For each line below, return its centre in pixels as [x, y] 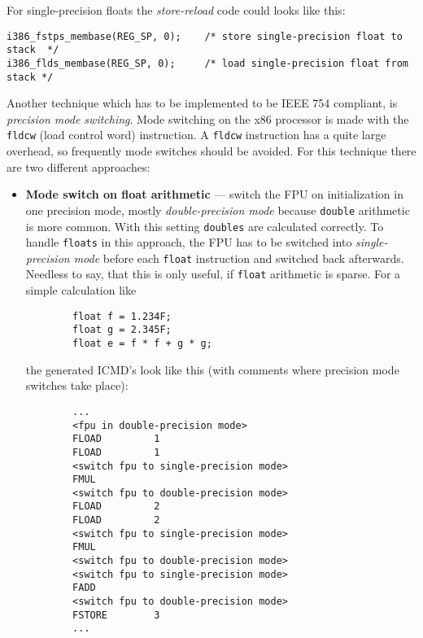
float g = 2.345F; [122, 330]
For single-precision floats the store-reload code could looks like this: [176, 10]
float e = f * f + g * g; [142, 344]
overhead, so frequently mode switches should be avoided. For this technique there [211, 151]
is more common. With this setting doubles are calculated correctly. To [205, 226]
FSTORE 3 [116, 615]
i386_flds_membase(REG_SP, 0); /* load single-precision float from [207, 63]
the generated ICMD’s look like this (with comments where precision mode [212, 369]
